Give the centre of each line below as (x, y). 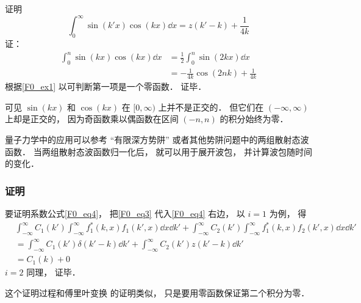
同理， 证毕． (53, 272)
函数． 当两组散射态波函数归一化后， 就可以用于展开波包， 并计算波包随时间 (159, 151)
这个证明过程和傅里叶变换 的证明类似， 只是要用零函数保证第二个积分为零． (157, 292)
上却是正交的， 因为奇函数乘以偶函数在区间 (92, 119)
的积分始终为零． (254, 119)
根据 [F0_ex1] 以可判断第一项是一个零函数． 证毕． (106, 86)
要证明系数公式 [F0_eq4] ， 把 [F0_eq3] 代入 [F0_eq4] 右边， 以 (125, 213)
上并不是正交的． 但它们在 (211, 107)
